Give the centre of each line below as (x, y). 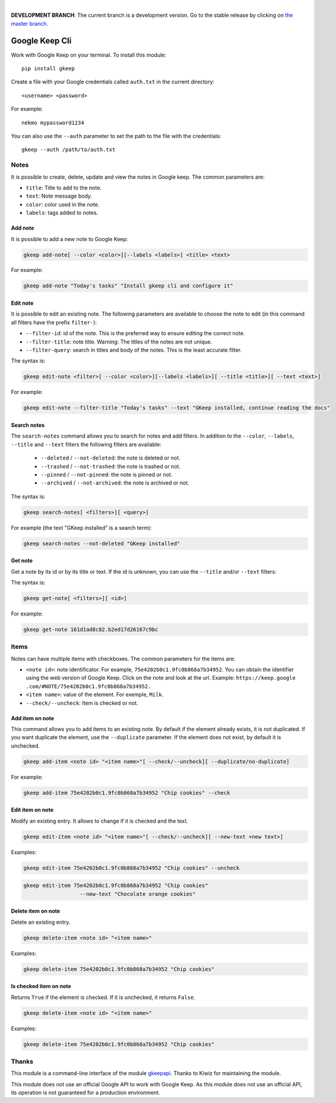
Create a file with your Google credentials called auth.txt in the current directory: (113, 82)
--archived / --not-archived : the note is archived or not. (115, 483)
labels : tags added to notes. (62, 213)
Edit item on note (32, 810)
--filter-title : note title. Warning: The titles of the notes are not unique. (119, 342)
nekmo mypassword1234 (53, 123)
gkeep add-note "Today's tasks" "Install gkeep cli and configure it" (129, 286)
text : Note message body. (59, 196)
